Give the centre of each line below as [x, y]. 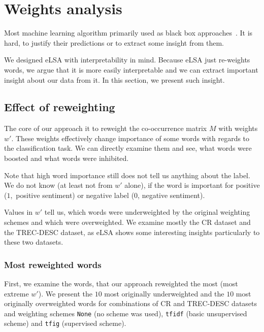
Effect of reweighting [60, 107]
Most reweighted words [53, 264]
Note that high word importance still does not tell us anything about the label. [127, 175]
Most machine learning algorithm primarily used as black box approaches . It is [128, 33]
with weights [238, 128]
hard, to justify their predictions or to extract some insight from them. [114, 42]
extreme [16, 293]
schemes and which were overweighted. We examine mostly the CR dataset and [127, 222]
